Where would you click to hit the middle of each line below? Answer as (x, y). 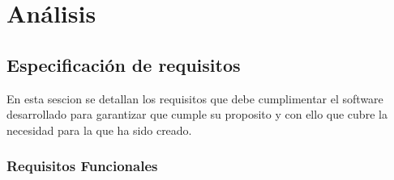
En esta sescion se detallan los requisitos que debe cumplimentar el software (195, 98)
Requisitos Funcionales (82, 166)
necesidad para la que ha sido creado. (99, 130)
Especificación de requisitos (124, 64)
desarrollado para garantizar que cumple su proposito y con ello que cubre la (197, 114)
